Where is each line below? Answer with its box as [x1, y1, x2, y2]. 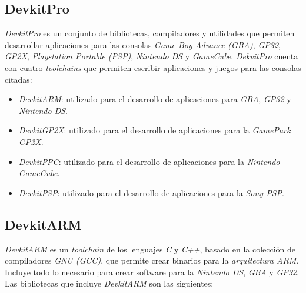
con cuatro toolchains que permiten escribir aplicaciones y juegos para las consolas [5, 61, 301, 73]
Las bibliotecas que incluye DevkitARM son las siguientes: [5, 277, 214, 289]
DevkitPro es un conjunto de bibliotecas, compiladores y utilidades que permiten [5, 27, 295, 39]
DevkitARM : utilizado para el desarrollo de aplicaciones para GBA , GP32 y [18, 93, 291, 105]
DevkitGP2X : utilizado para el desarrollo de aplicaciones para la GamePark [18, 124, 291, 136]
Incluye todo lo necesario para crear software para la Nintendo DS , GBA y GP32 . [5, 265, 300, 278]
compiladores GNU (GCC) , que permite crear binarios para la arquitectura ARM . [5, 254, 299, 267]
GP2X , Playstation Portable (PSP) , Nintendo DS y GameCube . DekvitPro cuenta [5, 50, 298, 62]
